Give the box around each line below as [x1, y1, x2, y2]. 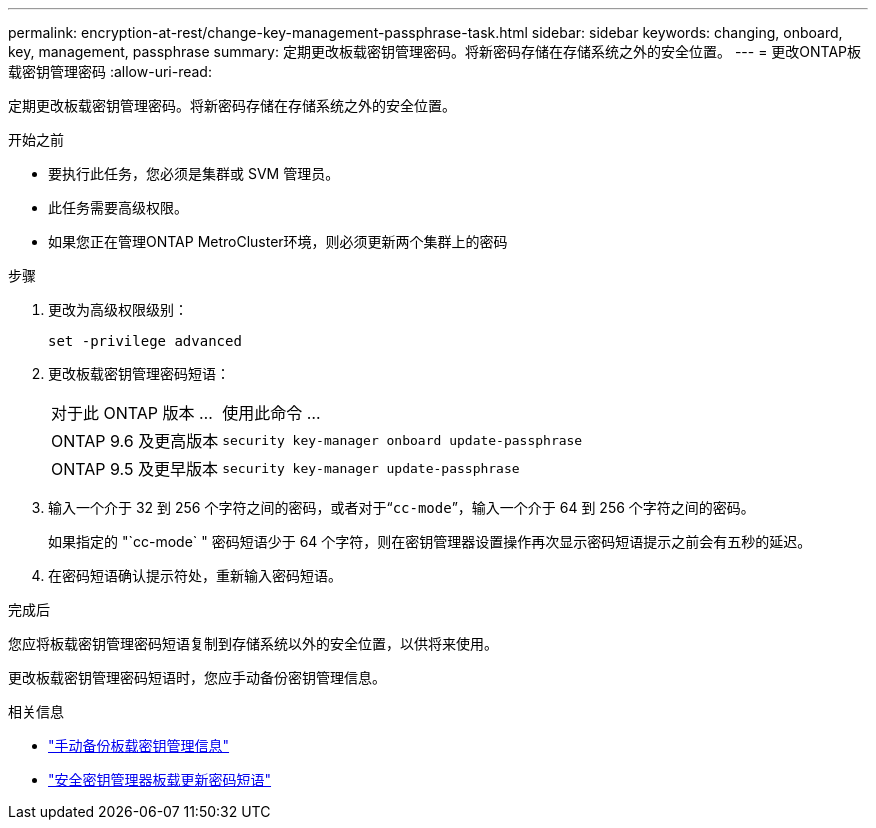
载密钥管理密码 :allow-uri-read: [8, 63, 212, 80]
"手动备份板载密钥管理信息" [48, 737, 230, 754]
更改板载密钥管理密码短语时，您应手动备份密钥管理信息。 [8, 669, 386, 686]
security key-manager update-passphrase [222, 460, 520, 476]
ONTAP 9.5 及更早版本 [51, 459, 218, 479]
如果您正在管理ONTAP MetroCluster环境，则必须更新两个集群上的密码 [48, 233, 508, 250]
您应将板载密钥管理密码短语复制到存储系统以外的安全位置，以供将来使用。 [8, 635, 498, 652]
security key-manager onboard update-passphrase [222, 432, 583, 448]
